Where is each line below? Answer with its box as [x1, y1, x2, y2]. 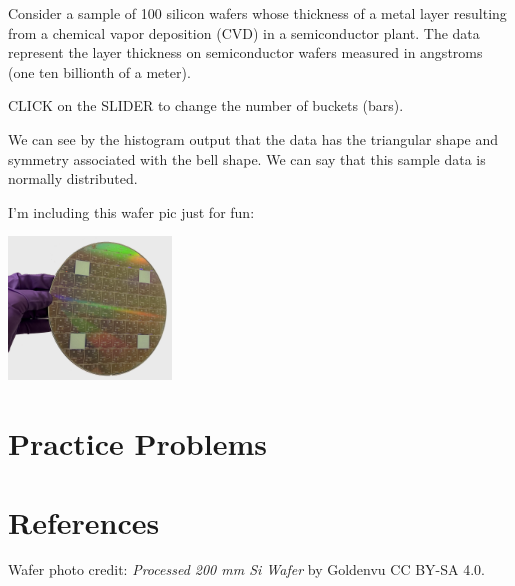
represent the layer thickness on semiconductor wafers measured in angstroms [8, 42, 483, 63]
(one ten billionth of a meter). [8, 61, 191, 82]
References [8, 501, 160, 542]
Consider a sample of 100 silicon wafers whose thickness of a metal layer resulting [8, 3, 507, 23]
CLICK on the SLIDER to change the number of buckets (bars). [8, 95, 404, 116]
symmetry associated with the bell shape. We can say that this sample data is [8, 148, 486, 169]
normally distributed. [8, 168, 138, 189]
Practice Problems [8, 423, 267, 464]
